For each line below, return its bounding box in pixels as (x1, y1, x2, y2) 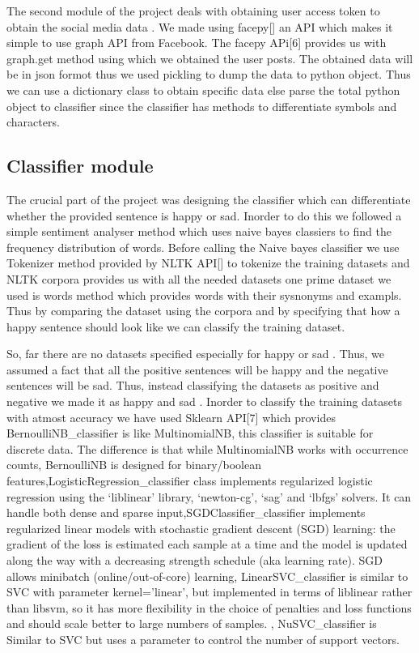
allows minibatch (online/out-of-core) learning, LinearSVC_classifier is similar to (6, 567, 408, 584)
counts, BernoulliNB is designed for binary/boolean (6, 456, 261, 473)
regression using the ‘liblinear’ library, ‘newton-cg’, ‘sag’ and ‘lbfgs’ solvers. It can (6, 488, 412, 505)
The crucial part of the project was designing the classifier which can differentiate (6, 190, 411, 207)
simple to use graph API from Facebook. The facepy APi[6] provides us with (6, 34, 387, 51)
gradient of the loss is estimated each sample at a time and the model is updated (6, 536, 408, 553)
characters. (6, 113, 60, 130)
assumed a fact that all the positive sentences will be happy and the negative (6, 361, 388, 378)
